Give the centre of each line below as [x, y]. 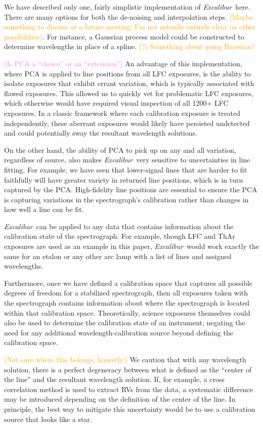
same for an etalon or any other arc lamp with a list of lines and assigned [118, 256]
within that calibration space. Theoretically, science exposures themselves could [127, 312]
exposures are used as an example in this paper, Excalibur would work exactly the [131, 246]
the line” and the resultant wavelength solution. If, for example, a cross [114, 379]
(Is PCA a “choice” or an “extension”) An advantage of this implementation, [123, 63]
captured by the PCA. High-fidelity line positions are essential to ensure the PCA [131, 189]
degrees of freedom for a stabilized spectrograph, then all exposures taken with [126, 293]
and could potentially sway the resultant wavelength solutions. [101, 133]
